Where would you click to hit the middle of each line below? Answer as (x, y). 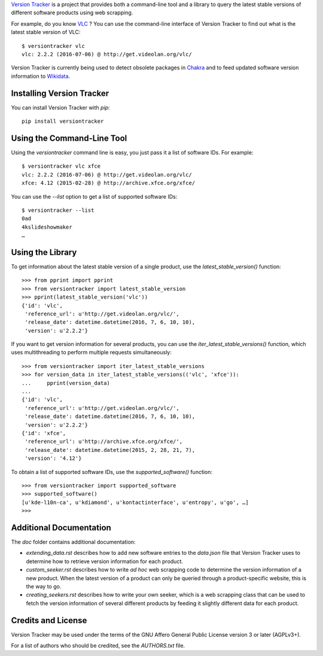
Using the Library (44, 252)
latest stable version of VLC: (46, 32)
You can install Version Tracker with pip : (60, 107)
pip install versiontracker (63, 122)
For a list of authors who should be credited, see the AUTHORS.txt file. (98, 646)
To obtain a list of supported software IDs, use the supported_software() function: (112, 472)
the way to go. (44, 586)
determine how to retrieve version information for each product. (105, 561)
